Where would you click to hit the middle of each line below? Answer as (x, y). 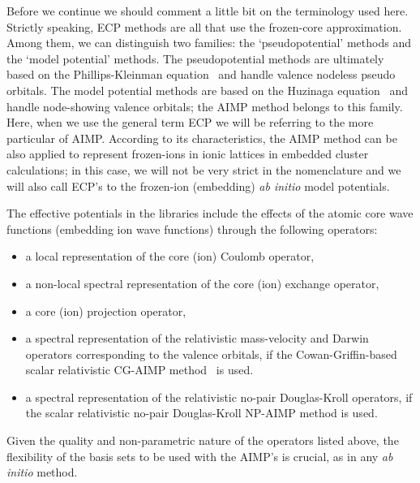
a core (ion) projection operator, (106, 310)
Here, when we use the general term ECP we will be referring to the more (190, 122)
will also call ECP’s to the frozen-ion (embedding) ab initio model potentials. (198, 185)
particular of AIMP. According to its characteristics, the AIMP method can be (202, 138)
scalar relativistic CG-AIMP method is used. (139, 370)
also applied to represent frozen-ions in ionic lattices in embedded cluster (188, 154)
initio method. (42, 472)
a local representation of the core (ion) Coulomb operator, (170, 256)
